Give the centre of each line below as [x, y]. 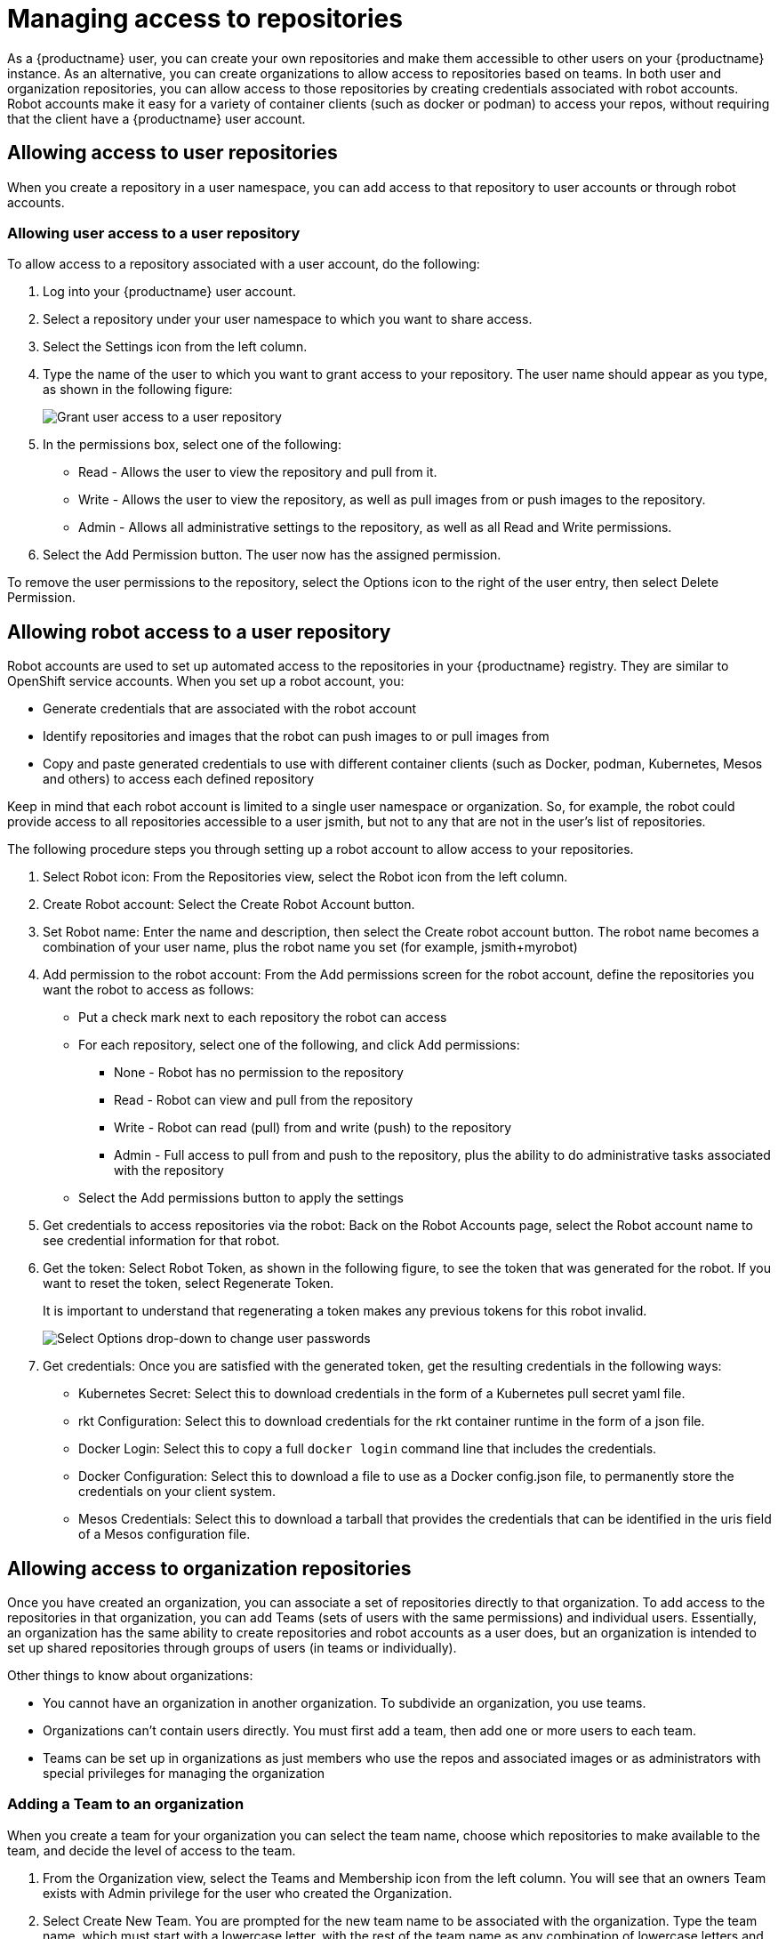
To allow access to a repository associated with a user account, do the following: [244, 264]
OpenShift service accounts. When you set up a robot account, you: [206, 681]
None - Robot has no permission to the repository [259, 1073]
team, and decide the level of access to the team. [152, 1850]
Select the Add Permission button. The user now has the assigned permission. [272, 555]
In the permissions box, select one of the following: [192, 445]
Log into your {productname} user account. [169, 292]
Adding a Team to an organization [126, 1804]
